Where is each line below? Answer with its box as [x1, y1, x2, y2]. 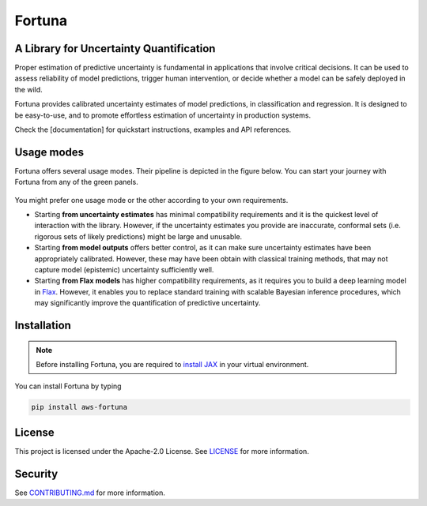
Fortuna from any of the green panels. [14, 178, 138, 187]
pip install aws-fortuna [31, 403, 128, 412]
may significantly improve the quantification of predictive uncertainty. [34, 298, 261, 308]
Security [14, 467, 59, 481]
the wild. [14, 84, 43, 94]
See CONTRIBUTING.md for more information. [14, 488, 166, 497]
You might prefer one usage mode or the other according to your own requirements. [14, 195, 289, 204]
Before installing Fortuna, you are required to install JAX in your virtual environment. [36, 360, 309, 369]
